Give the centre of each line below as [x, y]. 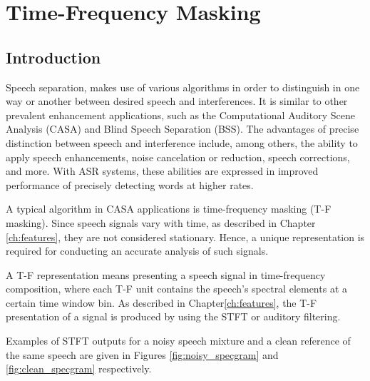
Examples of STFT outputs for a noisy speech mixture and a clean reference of [178, 341]
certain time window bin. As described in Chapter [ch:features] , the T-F [161, 302]
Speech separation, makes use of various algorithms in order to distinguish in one [183, 87]
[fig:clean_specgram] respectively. [79, 369]
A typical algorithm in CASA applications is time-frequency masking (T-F [169, 209]
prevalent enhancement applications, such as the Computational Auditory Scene [180, 115]
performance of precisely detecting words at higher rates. [130, 184]
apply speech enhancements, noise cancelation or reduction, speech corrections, [178, 157]
